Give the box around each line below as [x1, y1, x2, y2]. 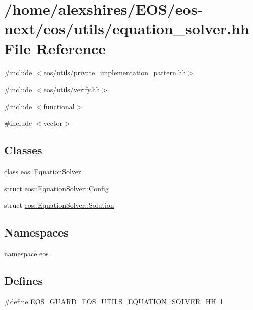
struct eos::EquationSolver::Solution [4, 200, 114, 210]
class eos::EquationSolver [4, 166, 81, 177]
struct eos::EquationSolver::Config [4, 183, 109, 193]
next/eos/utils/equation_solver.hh [4, 18, 249, 39]
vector [43, 118, 62, 128]
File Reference [4, 38, 106, 58]
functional [43, 101, 75, 111]
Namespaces [4, 224, 69, 240]
